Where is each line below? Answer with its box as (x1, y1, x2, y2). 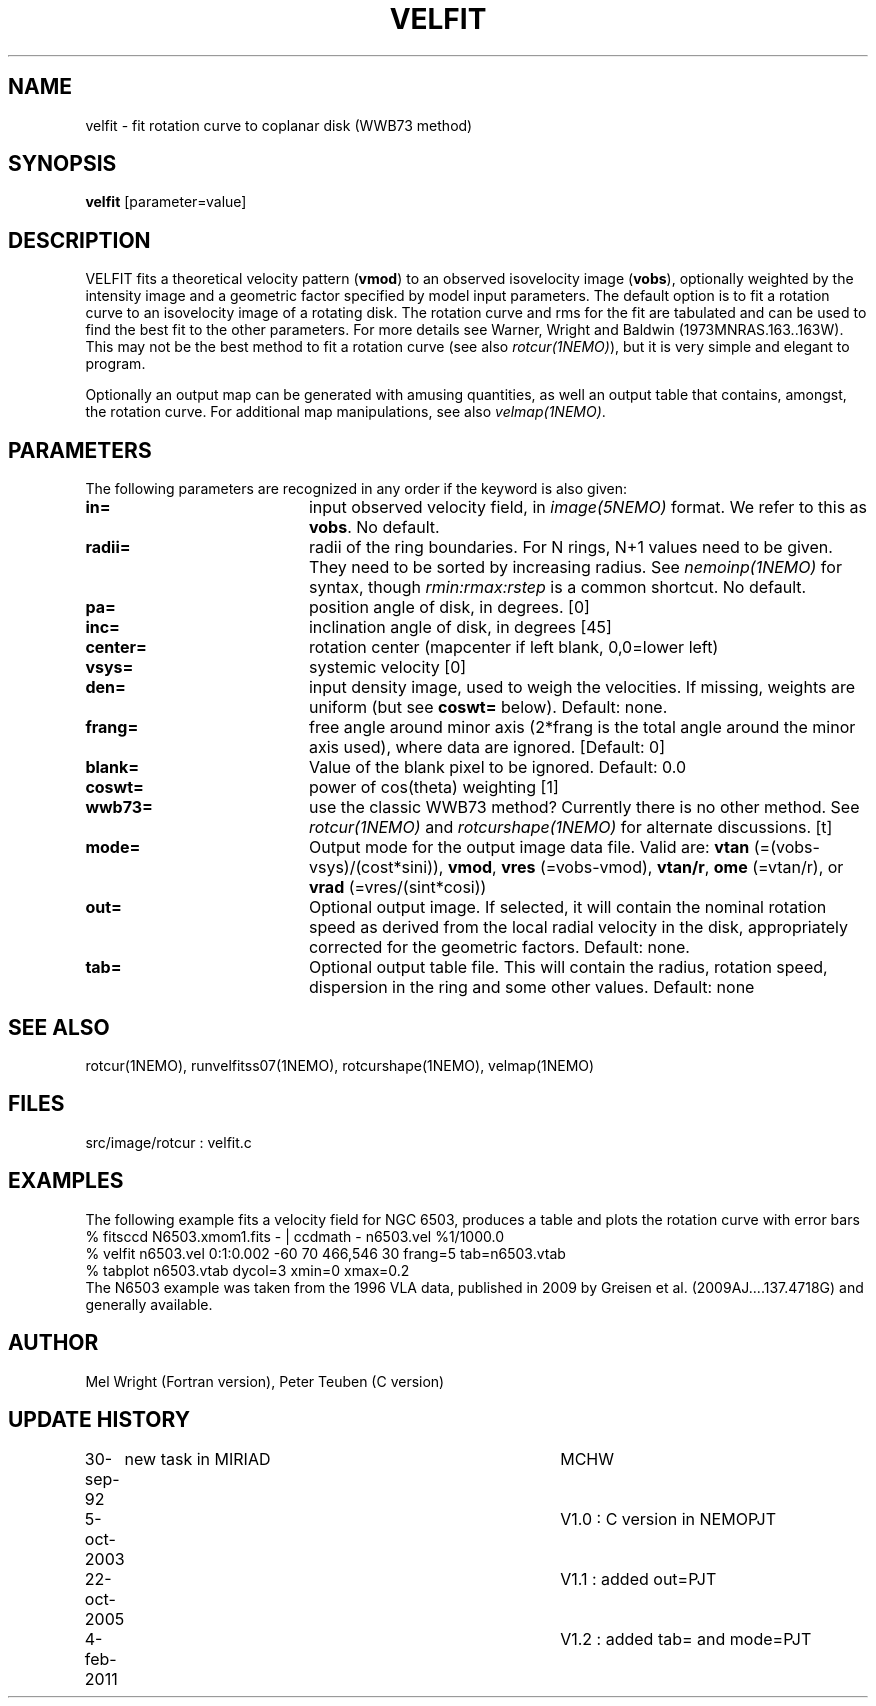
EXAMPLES (8, 1168, 124, 1194)
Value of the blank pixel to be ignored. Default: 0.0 (308, 757, 686, 778)
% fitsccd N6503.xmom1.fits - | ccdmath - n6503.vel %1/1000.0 (85, 1227, 505, 1245)
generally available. (85, 1295, 213, 1313)
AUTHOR (8, 1330, 99, 1356)
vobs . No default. (308, 517, 440, 538)
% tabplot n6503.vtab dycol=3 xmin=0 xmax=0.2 (85, 1261, 410, 1279)
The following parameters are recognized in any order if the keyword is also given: (85, 480, 628, 498)
